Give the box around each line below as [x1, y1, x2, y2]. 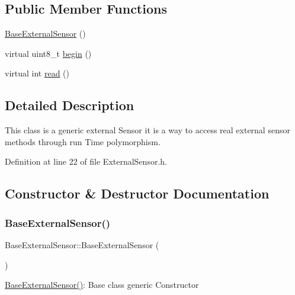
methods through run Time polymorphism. [5, 135, 161, 147]
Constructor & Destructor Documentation [5, 184, 270, 203]
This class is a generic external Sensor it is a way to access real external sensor [5, 124, 290, 136]
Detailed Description [5, 96, 134, 114]
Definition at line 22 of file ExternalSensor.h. [5, 155, 167, 168]
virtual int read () [5, 67, 70, 79]
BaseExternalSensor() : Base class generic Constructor [5, 278, 199, 291]
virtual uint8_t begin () [5, 47, 92, 59]
